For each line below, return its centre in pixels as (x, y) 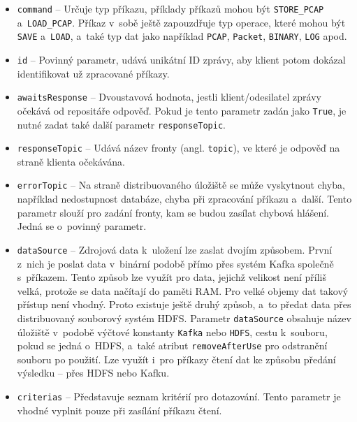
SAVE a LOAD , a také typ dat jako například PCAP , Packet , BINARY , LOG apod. (182, 36)
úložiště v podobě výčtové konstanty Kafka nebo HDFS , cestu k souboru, (172, 332)
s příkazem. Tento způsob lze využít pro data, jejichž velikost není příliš (172, 277)
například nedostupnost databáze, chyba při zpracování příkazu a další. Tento (184, 199)
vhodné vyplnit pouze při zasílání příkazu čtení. (119, 410)
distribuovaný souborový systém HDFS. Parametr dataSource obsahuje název (184, 318)
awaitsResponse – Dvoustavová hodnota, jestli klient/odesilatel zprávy (169, 97)
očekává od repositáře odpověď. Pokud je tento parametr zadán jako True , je (182, 110)
